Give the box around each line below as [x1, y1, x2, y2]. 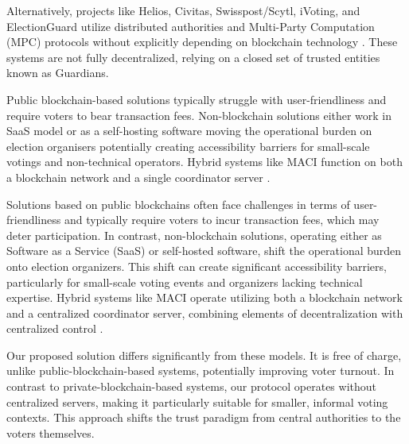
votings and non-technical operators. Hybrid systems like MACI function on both [6, 153, 403, 170]
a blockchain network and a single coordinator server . [6, 168, 271, 185]
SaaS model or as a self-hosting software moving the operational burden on [6, 122, 372, 139]
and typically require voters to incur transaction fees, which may [64, 211, 380, 228]
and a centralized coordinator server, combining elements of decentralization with [6, 304, 403, 321]
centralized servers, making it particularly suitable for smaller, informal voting [6, 393, 388, 410]
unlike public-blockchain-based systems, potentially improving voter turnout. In [6, 362, 395, 379]
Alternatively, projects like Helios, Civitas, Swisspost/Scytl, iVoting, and [6, 2, 360, 18]
